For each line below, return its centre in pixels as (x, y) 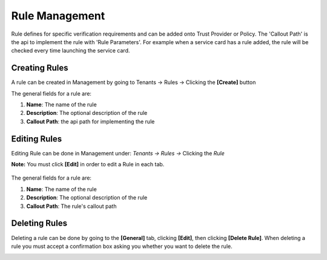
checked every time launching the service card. (71, 51)
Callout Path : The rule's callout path (71, 206)
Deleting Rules (39, 223)
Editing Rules (37, 139)
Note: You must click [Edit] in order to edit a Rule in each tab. (88, 164)
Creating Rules (40, 68)
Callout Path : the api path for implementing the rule (91, 122)
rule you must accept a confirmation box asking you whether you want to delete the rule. (122, 246)
